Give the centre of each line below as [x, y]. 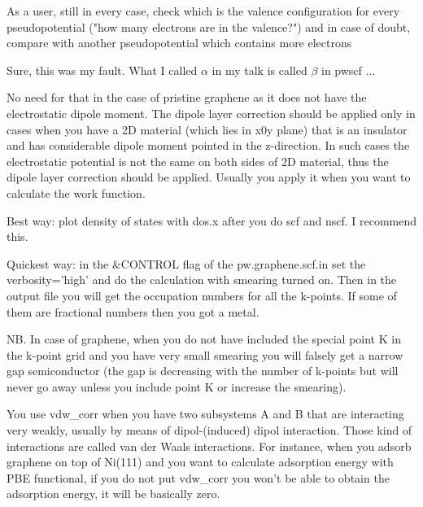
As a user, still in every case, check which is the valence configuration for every [203, 11]
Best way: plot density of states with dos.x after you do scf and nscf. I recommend [211, 220]
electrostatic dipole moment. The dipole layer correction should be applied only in [211, 113]
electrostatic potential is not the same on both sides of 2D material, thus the [198, 161]
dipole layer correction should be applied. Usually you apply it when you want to [209, 177]
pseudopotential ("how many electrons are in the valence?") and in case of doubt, [209, 26]
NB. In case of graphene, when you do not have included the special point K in [204, 339]
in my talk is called [259, 70]
